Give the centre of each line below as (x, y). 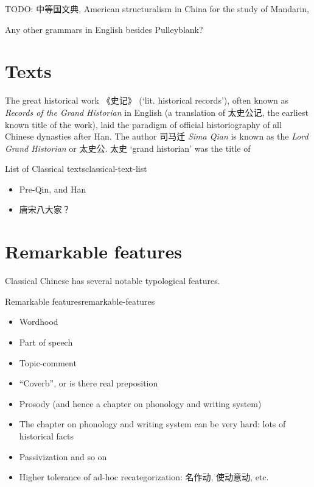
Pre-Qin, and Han (53, 189)
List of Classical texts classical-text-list (76, 169)
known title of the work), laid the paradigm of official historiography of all (143, 124)
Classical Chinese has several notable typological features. (113, 281)
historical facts (47, 435)
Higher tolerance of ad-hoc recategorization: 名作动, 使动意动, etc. (144, 477)
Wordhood (39, 322)
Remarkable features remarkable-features (80, 301)
